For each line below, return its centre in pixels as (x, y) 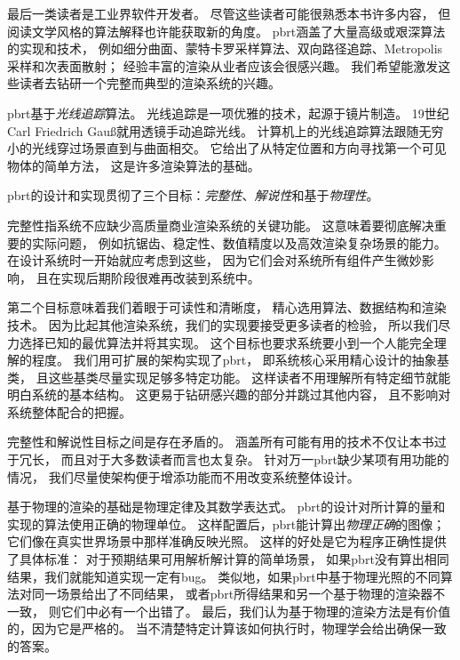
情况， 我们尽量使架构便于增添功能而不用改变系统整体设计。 (183, 476)
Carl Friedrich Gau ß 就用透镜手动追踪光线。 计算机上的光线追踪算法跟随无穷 (226, 130)
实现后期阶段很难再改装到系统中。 (160, 277)
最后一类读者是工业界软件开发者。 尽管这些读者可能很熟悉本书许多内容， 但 (229, 13)
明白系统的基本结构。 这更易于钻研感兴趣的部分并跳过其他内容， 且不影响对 (229, 394)
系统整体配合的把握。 (69, 411)
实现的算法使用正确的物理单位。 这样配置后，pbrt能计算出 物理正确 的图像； (226, 523)
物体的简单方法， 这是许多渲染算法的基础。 (134, 165)
